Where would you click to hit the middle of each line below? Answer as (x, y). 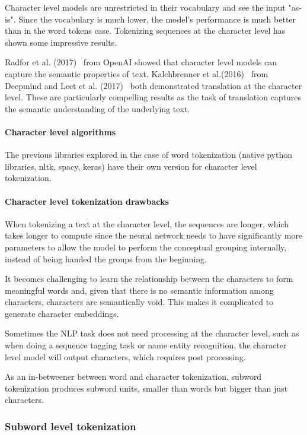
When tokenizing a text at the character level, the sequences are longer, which (147, 223)
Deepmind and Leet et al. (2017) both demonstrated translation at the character (153, 85)
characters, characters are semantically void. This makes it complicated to (139, 302)
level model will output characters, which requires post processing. (125, 356)
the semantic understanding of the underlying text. (97, 108)
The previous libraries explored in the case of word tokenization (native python (148, 155)
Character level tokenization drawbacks (87, 201)
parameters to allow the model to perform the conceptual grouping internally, (146, 247)
